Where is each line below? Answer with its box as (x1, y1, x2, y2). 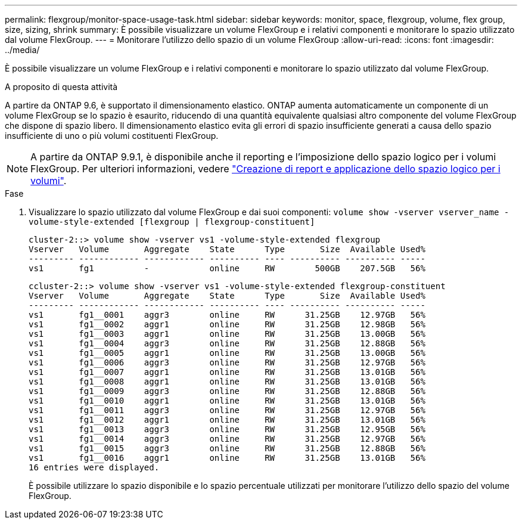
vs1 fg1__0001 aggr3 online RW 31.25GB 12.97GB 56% (29, 310, 425, 320)
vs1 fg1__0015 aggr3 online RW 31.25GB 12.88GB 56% (29, 444, 425, 453)
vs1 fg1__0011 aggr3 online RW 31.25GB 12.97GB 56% (29, 405, 425, 415)
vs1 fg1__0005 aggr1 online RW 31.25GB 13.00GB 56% (29, 348, 425, 358)
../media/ (5, 45, 40, 55)
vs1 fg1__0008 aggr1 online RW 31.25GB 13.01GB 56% (29, 377, 425, 386)
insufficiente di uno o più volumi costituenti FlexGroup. (5, 131, 219, 141)
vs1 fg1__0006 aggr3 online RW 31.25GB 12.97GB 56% (29, 358, 425, 367)
